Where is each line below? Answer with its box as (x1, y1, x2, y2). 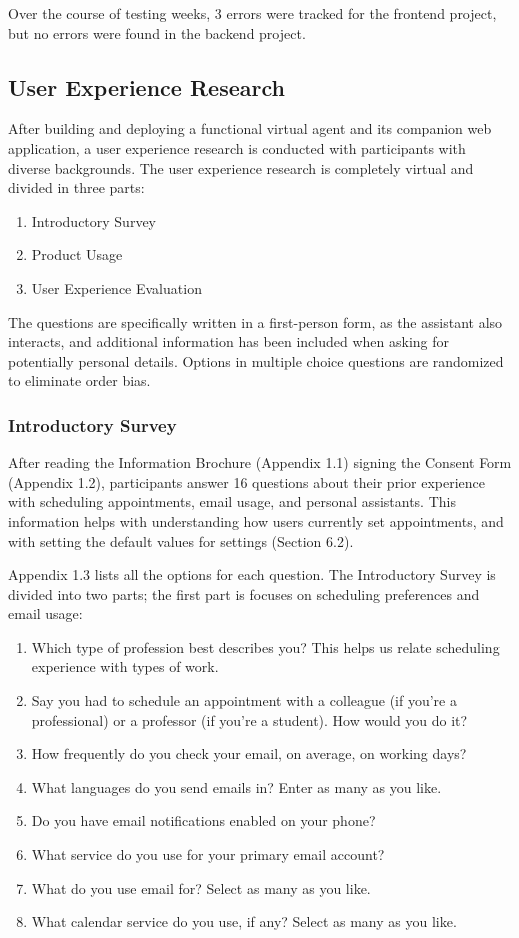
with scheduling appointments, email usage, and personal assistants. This (8, 491, 456, 512)
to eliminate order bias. (8, 370, 151, 391)
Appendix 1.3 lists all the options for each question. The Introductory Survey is (8, 564, 496, 585)
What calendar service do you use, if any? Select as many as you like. (31, 911, 457, 932)
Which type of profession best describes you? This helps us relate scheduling (31, 636, 500, 657)
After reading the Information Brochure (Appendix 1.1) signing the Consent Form (8, 452, 512, 473)
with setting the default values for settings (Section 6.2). (8, 530, 354, 551)
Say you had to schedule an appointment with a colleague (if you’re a (31, 690, 457, 711)
